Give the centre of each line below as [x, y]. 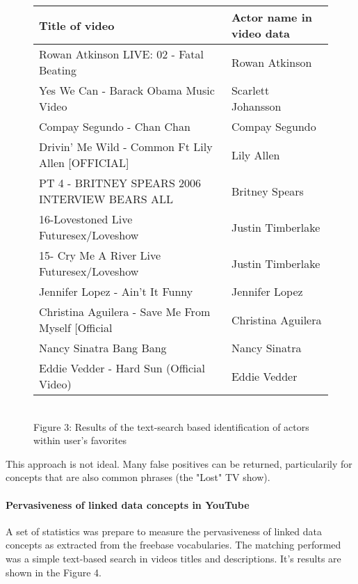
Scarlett [250, 90]
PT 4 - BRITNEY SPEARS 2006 [120, 183]
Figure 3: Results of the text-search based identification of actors [171, 426]
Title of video [77, 25]
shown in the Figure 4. [54, 572]
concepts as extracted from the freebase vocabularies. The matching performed [173, 545]
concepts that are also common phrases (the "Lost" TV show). [138, 477]
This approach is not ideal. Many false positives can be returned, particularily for [179, 463]
